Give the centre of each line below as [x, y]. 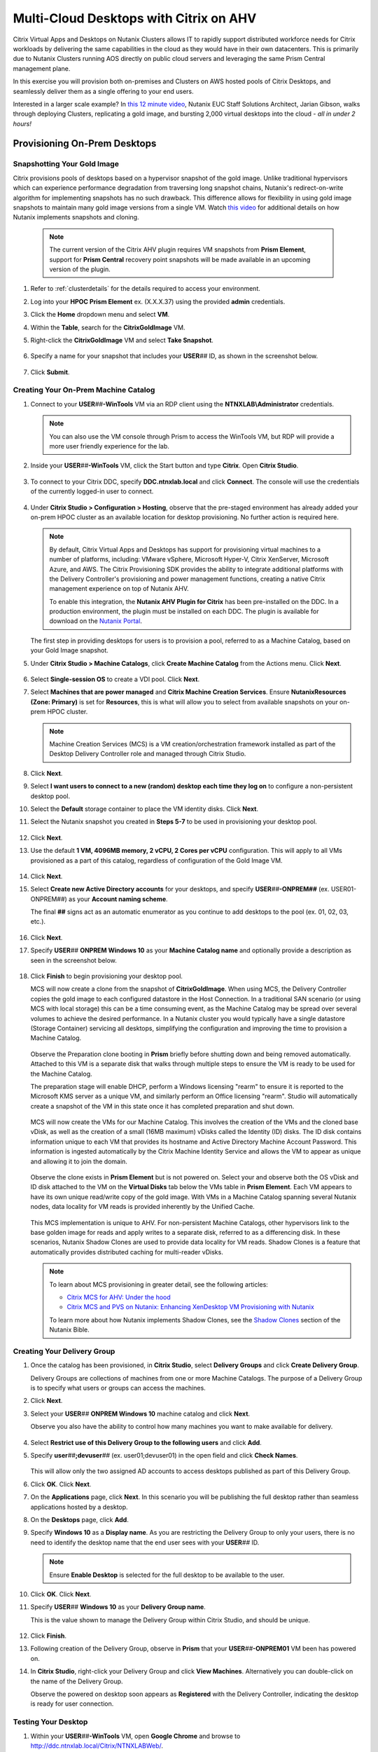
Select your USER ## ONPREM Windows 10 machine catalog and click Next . [140, 1414]
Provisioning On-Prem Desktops [85, 144]
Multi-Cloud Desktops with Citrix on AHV [135, 18]
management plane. [42, 68]
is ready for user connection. [72, 1704]
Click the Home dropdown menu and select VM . [100, 315]
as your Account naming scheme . [118, 899]
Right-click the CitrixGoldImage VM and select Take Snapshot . [122, 340]
